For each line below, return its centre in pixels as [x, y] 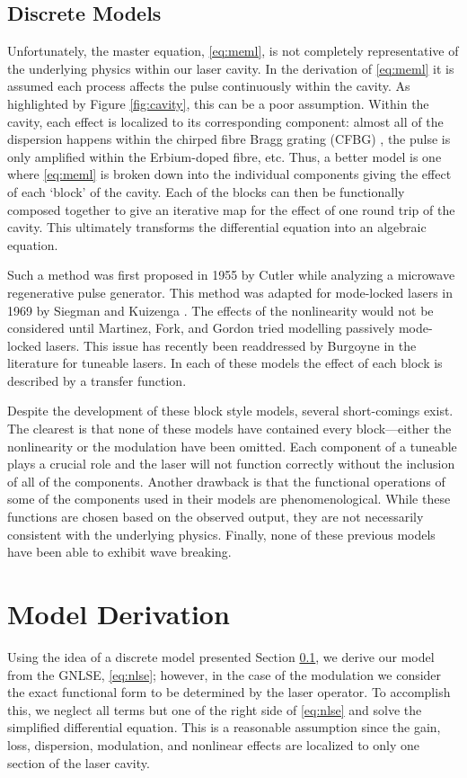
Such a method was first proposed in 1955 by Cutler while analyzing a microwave [231, 275]
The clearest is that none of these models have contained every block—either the [229, 429]
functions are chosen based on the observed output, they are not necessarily [216, 517]
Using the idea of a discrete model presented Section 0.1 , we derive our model [221, 656]
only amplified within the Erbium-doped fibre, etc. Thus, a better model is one [225, 156]
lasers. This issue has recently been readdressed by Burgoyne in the [231, 345]
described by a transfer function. [97, 380]
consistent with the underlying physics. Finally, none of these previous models [221, 534]
